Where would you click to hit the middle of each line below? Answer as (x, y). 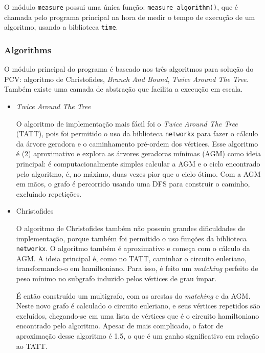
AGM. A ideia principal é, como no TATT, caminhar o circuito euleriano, (131, 258)
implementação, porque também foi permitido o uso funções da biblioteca (131, 238)
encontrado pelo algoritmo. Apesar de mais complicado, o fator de (120, 326)
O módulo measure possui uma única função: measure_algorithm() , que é (121, 7)
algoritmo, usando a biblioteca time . (61, 27)
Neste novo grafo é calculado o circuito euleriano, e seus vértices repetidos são (138, 306)
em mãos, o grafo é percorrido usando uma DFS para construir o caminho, (133, 184)
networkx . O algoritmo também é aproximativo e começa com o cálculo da (133, 248)
